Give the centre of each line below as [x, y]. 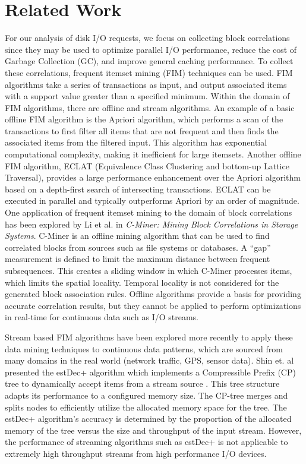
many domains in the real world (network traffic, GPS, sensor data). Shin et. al [149, 360]
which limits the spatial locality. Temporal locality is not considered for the [142, 282]
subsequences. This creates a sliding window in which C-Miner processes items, [149, 270]
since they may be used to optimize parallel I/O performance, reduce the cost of [151, 49]
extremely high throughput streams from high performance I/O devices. [136, 453]
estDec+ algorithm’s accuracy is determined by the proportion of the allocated [148, 419]
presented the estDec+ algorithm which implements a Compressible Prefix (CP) [150, 372]
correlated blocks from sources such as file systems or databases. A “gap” [138, 247]
